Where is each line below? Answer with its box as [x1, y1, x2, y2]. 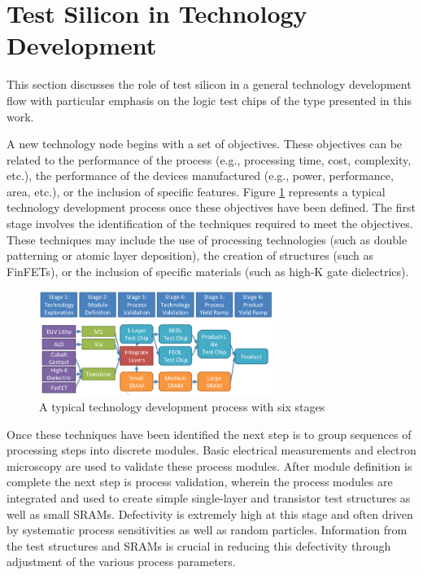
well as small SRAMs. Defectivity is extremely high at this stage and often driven [7, 505, 413, 522]
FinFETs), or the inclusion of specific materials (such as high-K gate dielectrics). [7, 262, 409, 279]
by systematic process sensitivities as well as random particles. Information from [7, 521, 408, 538]
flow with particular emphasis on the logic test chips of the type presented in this [7, 91, 412, 108]
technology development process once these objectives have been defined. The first [7, 199, 416, 216]
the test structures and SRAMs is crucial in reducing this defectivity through [7, 537, 391, 554]
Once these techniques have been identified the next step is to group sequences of [7, 425, 412, 442]
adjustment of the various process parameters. [7, 553, 236, 570]
